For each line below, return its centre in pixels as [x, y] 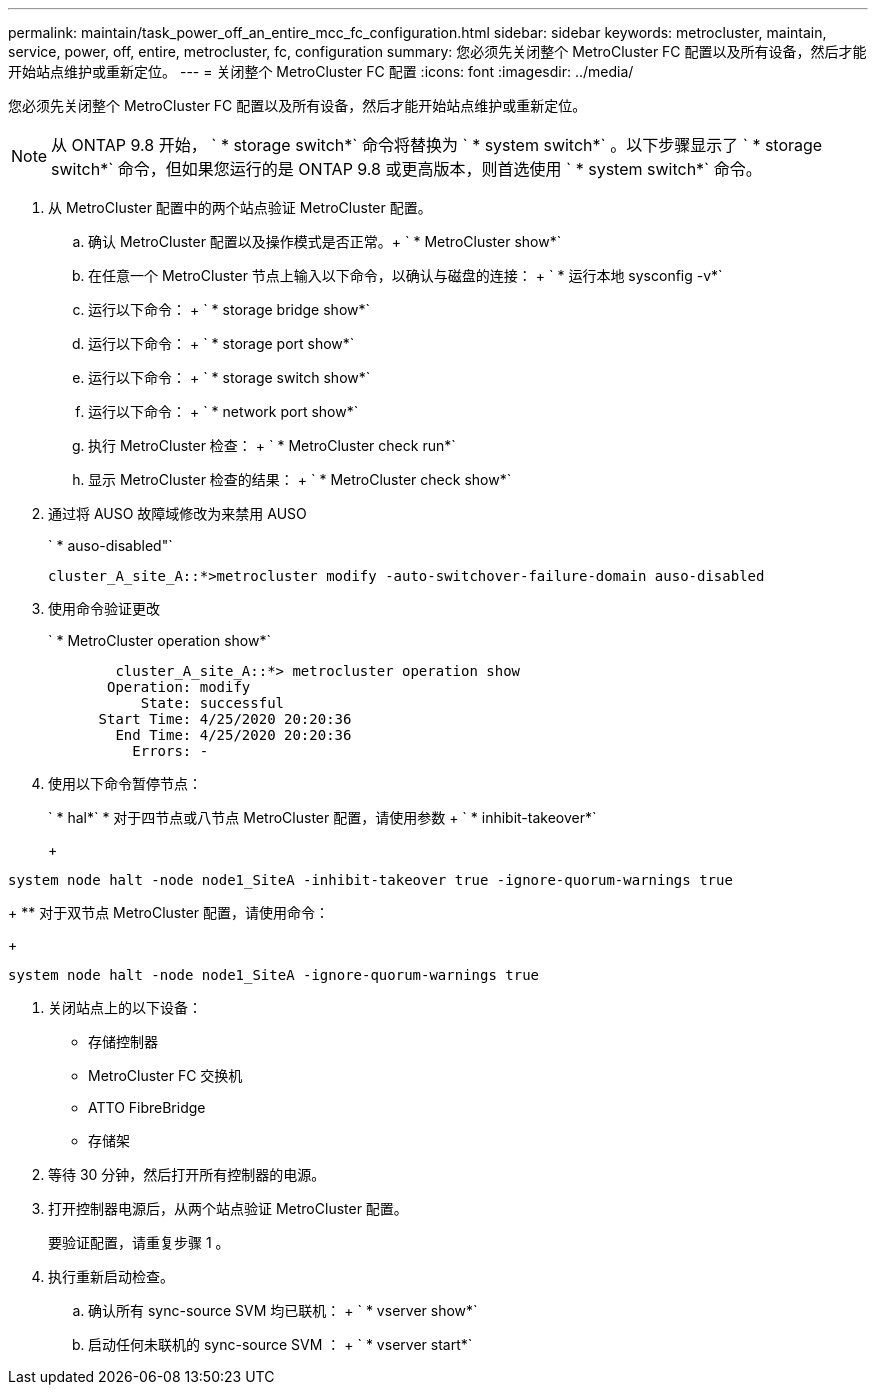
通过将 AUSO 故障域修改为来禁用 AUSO [177, 513]
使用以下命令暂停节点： [125, 783]
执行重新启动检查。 [111, 1276]
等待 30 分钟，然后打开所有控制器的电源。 [187, 1174]
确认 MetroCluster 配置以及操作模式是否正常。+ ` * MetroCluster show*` [325, 241]
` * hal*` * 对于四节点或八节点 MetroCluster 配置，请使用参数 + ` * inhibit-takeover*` [322, 817]
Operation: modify [179, 687]
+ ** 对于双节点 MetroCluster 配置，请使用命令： [169, 912]
